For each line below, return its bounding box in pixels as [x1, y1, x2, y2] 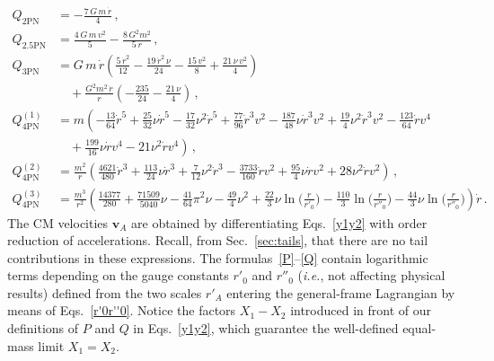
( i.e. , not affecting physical [297, 266, 445, 285]
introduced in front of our [290, 301, 432, 320]
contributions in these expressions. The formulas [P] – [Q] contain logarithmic [7, 248, 428, 267]
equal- [402, 319, 437, 338]
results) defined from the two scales [7, 283, 202, 302]
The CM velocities [7, 213, 109, 232]
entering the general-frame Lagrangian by [226, 283, 455, 302]
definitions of [7, 319, 79, 338]
